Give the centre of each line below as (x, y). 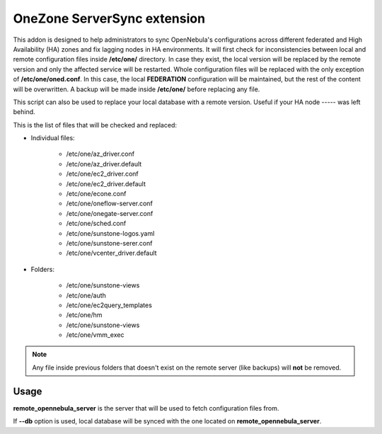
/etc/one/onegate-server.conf (110, 213)
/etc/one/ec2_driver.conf (103, 174)
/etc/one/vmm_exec (95, 335)
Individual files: (53, 138)
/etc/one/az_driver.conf (100, 154)
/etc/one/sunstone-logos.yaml (110, 233)
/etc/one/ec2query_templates (109, 305)
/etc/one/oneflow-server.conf (110, 204)
